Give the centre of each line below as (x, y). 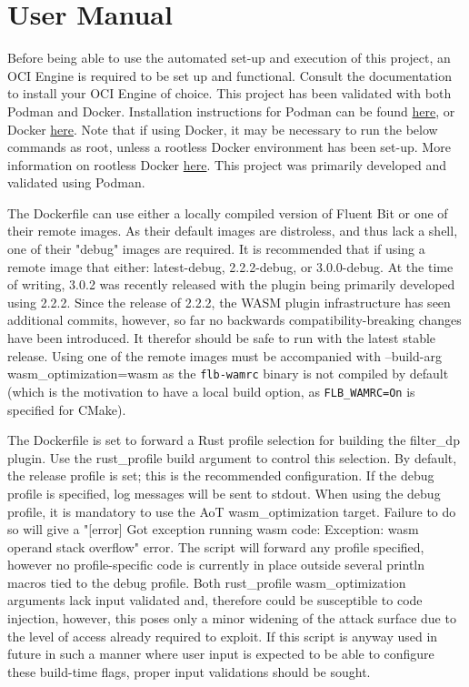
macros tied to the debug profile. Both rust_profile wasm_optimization (207, 582)
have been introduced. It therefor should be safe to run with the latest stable (222, 338)
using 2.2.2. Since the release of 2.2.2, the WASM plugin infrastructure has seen (229, 302)
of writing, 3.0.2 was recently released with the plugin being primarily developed (231, 284)
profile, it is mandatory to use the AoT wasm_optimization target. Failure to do (232, 511)
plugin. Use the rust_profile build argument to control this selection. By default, (232, 457)
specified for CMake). (67, 409)
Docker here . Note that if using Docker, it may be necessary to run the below (223, 129)
